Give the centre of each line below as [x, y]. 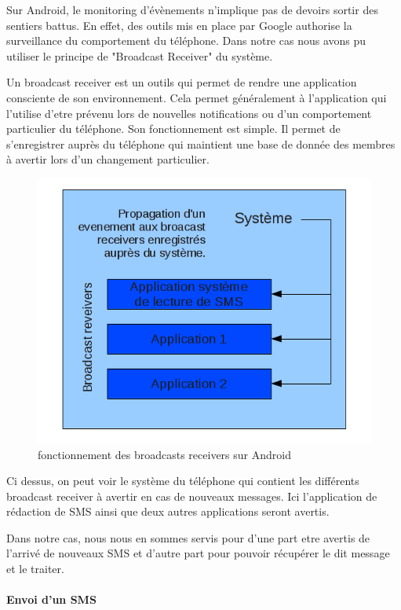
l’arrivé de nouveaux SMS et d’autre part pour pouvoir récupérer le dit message [198, 553]
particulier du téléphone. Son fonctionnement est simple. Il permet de [173, 129]
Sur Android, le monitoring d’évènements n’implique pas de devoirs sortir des [192, 9]
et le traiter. [35, 569]
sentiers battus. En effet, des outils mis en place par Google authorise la [179, 25]
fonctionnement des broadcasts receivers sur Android [164, 454]
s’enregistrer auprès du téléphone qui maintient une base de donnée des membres [201, 143]
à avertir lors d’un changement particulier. [108, 159]
